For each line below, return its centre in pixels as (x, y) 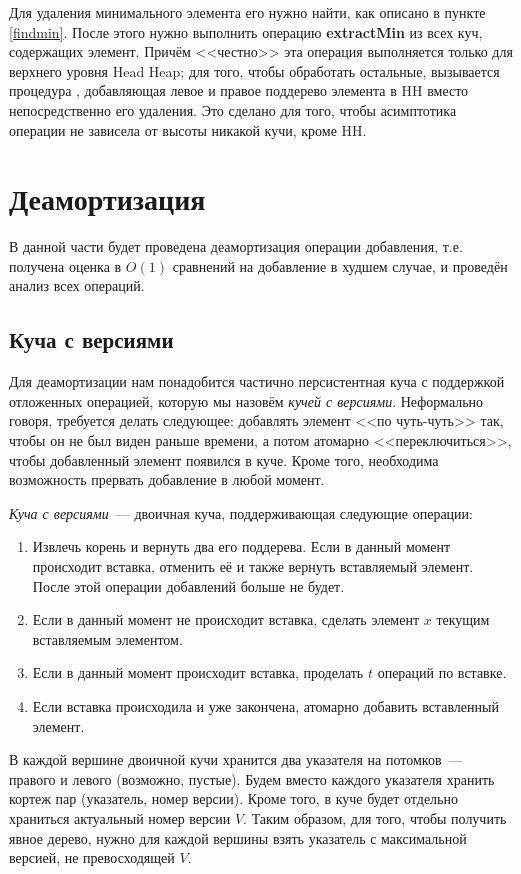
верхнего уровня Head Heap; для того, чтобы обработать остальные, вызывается (254, 70)
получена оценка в (65, 265)
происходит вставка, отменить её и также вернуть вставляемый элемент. (253, 566)
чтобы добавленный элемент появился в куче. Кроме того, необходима (224, 459)
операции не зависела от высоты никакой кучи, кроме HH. (188, 129)
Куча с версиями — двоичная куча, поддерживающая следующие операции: (241, 512)
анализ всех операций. (77, 285)
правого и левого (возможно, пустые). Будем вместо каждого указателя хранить (252, 778)
